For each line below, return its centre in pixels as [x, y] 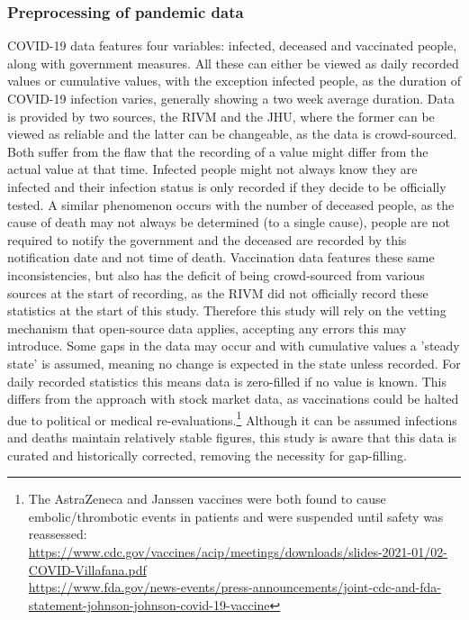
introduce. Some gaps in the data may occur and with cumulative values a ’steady [234, 346]
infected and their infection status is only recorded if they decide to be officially [227, 186]
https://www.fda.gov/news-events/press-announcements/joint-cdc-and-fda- [235, 587]
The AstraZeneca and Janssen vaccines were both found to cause [207, 499]
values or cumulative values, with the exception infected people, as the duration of [234, 81]
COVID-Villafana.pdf [87, 569]
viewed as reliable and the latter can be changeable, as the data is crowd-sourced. [232, 134]
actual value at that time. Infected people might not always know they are [212, 169]
